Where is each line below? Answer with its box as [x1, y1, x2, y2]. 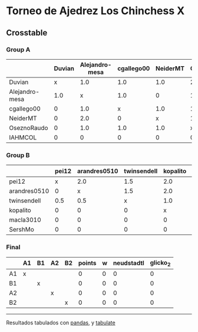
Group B [6, 151, 30, 159]
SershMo [9, 226, 34, 234]
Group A [6, 45, 31, 54]
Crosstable [6, 28, 48, 38]
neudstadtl [113, 259, 144, 267]
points [78, 259, 97, 267]
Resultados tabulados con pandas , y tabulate [6, 319, 116, 326]
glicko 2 [150, 258, 171, 268]
